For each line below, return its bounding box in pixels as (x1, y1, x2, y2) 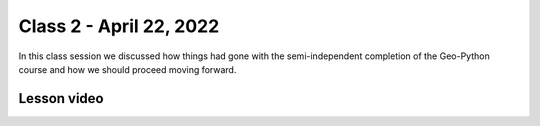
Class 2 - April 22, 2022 (18, 15, 220, 37)
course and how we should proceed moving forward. (18, 63, 237, 75)
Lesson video (18, 90, 104, 107)
